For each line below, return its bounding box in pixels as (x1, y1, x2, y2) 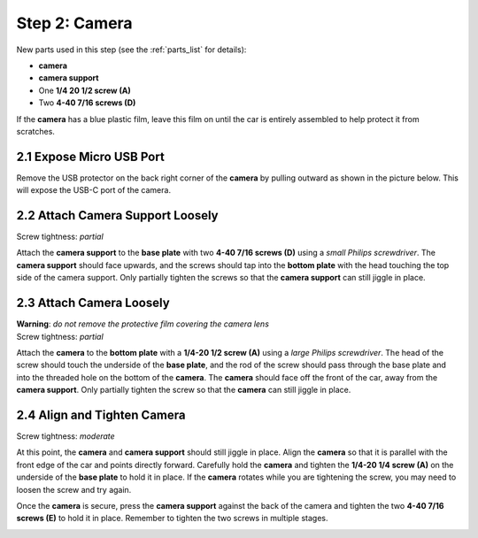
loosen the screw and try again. (16, 484, 132, 495)
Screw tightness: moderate (16, 431, 115, 442)
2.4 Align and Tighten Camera (16, 407, 186, 422)
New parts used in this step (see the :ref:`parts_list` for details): (16, 44, 247, 55)
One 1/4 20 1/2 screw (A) (38, 85, 132, 96)
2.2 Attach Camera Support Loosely (16, 208, 219, 223)
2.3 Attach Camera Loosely (16, 296, 170, 311)
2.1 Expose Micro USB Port (16, 149, 166, 164)
